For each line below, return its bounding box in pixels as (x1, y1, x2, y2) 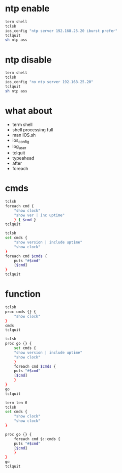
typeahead (12, 155, 34, 161)
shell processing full (12, 126, 53, 133)
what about (5, 105, 53, 116)
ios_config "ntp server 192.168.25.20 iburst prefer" (5, 28, 118, 33)
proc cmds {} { (5, 309, 36, 314)
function (5, 289, 41, 300)
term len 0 (5, 400, 28, 405)
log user (12, 144, 27, 150)
